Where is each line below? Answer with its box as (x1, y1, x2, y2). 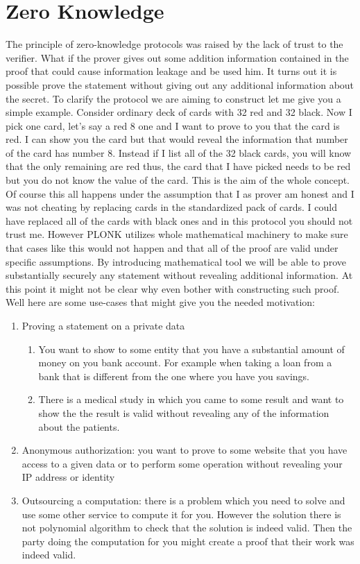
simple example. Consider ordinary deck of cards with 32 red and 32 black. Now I (6, 105, 352, 119)
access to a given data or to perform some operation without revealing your (22, 456, 343, 470)
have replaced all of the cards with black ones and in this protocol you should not (6, 213, 353, 228)
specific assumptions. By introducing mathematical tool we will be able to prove (6, 254, 346, 268)
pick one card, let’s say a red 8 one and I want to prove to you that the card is (6, 118, 340, 133)
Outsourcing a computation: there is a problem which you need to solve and (22, 493, 345, 507)
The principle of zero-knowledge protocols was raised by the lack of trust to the (6, 37, 343, 51)
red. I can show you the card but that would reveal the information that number (6, 132, 348, 146)
